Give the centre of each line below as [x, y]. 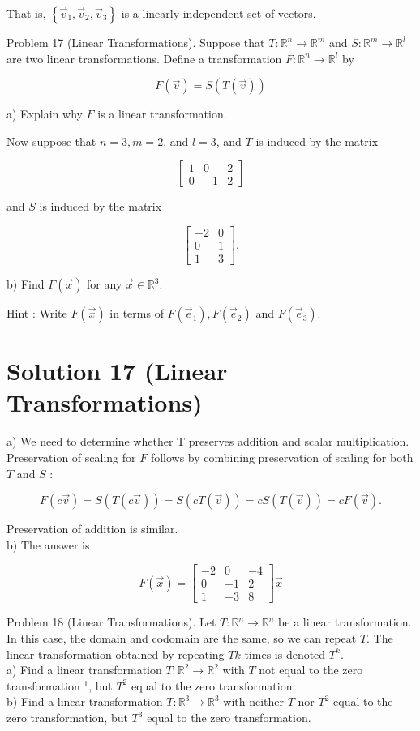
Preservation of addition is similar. [92, 529]
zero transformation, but [67, 717]
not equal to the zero [311, 670]
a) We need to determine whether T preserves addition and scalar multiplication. [208, 441]
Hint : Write [37, 313]
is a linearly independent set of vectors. [219, 13]
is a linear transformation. [162, 114]
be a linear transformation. [345, 622]
